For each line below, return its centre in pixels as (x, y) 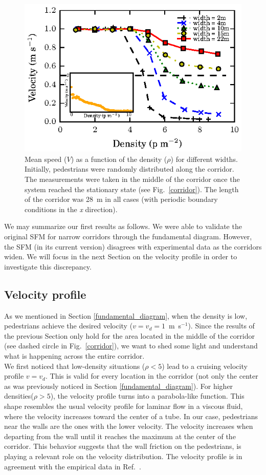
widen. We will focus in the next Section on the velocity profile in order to (121, 256)
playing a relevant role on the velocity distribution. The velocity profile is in (123, 456)
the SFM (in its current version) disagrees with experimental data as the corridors (133, 246)
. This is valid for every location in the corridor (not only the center (152, 376)
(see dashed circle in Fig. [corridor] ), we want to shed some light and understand (131, 346)
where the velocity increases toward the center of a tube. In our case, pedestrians (131, 416)
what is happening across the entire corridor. (74, 355)
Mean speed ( (46, 159)
